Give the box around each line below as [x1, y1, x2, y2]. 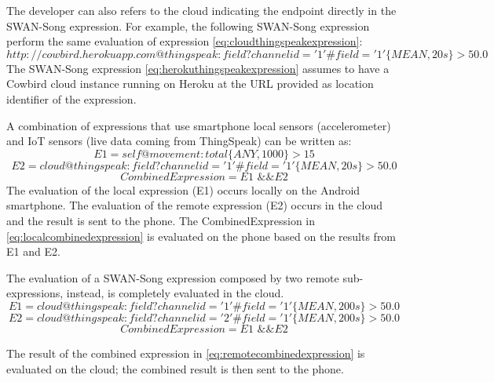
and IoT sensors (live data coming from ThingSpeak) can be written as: [6, 133, 352, 149]
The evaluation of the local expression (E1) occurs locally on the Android [6, 181, 360, 198]
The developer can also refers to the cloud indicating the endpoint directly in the [6, 2, 397, 18]
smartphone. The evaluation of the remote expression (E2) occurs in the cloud [6, 197, 382, 213]
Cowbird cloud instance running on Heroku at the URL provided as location [6, 75, 374, 92]
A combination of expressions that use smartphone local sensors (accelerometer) [6, 117, 391, 133]
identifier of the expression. [6, 90, 137, 107]
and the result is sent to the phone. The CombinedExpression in [6, 212, 316, 228]
